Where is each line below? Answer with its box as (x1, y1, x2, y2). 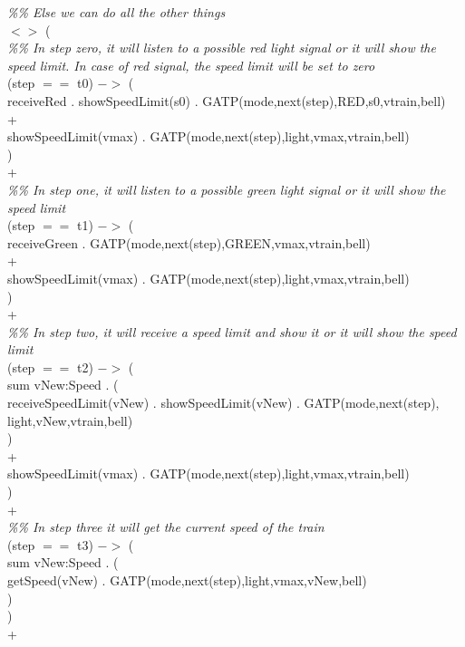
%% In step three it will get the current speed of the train (7, 517, 325, 536)
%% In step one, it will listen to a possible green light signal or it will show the (7, 179, 446, 198)
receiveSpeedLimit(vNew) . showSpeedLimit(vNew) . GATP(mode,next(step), (7, 393, 440, 412)
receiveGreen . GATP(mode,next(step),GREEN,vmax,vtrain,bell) (7, 233, 371, 252)
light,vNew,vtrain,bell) (7, 410, 133, 430)
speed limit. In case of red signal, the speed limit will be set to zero (7, 55, 375, 74)
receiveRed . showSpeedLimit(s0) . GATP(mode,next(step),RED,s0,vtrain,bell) (7, 91, 446, 110)
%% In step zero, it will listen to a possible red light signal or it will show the (7, 38, 436, 57)
